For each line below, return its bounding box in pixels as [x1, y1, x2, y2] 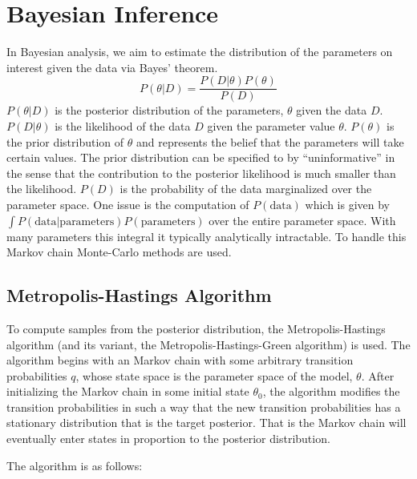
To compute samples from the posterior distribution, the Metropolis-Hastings [6, 320, 386, 336]
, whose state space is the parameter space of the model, [75, 367, 353, 384]
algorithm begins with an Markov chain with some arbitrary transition [6, 352, 354, 368]
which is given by [305, 195, 391, 212]
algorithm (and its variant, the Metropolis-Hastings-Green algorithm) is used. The [6, 336, 411, 352]
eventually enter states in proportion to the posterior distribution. [6, 430, 330, 447]
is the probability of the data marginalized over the [119, 180, 372, 197]
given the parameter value [207, 117, 335, 134]
